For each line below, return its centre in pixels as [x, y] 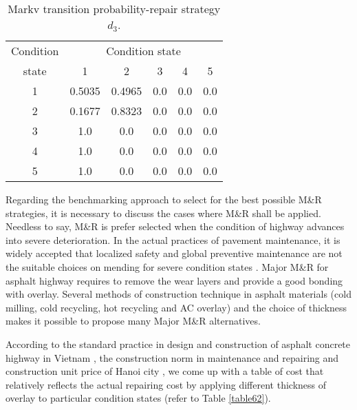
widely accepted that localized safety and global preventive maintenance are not [174, 253]
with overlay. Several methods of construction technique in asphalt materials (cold [178, 294]
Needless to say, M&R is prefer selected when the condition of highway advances [175, 226]
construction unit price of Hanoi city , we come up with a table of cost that [165, 371]
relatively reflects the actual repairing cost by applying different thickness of [166, 384]
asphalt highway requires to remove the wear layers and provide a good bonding [174, 280]
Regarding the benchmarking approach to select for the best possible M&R [164, 199]
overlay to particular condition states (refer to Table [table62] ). [138, 398]
